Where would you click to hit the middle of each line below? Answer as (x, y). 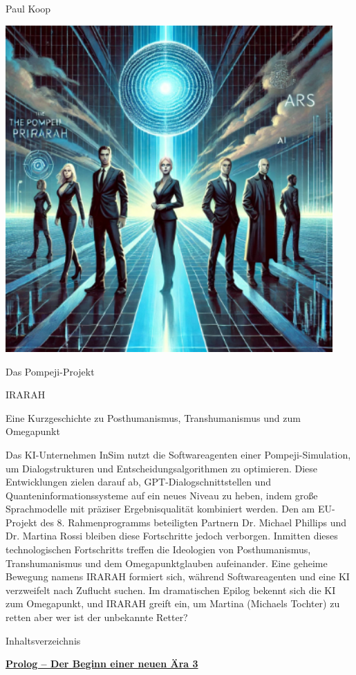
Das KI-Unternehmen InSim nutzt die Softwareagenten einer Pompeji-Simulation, (178, 454)
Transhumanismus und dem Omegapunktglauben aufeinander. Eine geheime (167, 563)
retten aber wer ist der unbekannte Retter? (97, 617)
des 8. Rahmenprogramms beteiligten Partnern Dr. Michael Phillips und (194, 522)
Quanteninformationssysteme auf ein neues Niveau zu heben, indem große (162, 495)
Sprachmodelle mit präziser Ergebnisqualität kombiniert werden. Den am (160, 509)
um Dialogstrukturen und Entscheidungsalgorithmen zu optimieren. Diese (162, 468)
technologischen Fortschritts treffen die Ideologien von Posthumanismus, (158, 549)
